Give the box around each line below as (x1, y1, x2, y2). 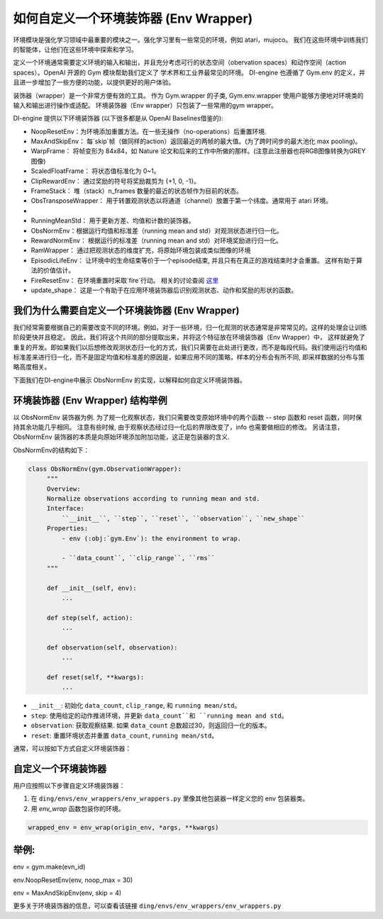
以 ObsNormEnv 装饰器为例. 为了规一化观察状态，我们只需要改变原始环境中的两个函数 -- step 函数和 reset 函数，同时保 (13, 413, 362, 421)
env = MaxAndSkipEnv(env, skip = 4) (13, 889, 122, 897)
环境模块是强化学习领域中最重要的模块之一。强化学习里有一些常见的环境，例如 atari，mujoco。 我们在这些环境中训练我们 (13, 35, 368, 44)
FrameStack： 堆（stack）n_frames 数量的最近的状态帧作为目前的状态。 (30, 186, 243, 195)
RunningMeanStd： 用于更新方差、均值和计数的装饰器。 (30, 216, 195, 225)
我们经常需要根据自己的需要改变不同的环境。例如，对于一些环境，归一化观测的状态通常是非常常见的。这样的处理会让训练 (13, 323, 367, 331)
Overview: (46, 484, 81, 493)
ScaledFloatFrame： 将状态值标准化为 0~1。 (30, 167, 160, 175)
